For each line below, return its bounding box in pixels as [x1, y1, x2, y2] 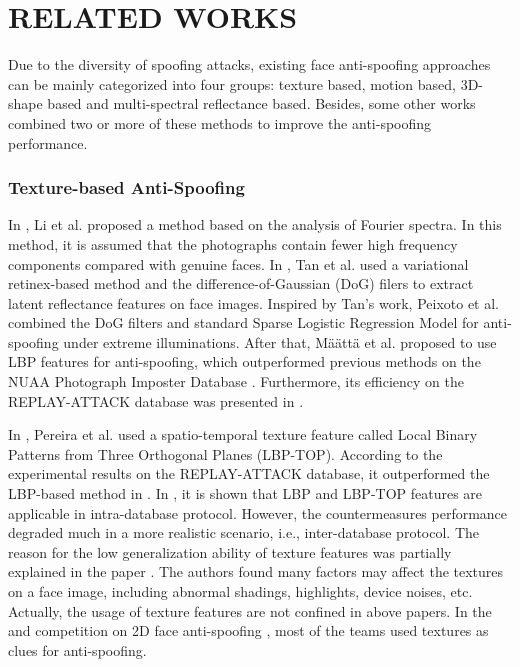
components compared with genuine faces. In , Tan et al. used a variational [8, 253, 469, 274]
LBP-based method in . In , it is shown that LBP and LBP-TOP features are [8, 483, 483, 504]
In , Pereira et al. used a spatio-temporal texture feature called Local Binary [8, 424, 478, 445]
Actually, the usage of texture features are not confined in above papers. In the [8, 600, 492, 621]
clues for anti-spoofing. [8, 639, 147, 660]
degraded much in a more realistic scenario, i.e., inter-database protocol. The [8, 522, 480, 543]
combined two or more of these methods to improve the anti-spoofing [8, 112, 432, 133]
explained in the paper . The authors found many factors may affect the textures [8, 561, 504, 582]
